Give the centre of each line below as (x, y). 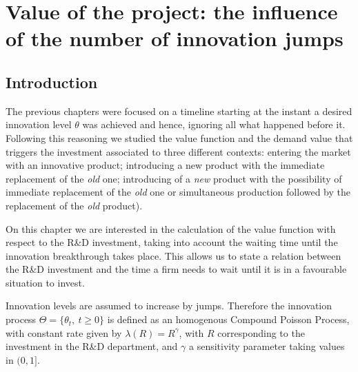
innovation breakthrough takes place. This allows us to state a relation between (173, 255)
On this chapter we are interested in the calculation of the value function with (171, 228)
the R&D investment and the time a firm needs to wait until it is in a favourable (176, 269)
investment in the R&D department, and (92, 346)
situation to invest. (45, 282)
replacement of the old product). (74, 205)
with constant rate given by (64, 332)
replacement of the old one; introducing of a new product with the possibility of (174, 178)
